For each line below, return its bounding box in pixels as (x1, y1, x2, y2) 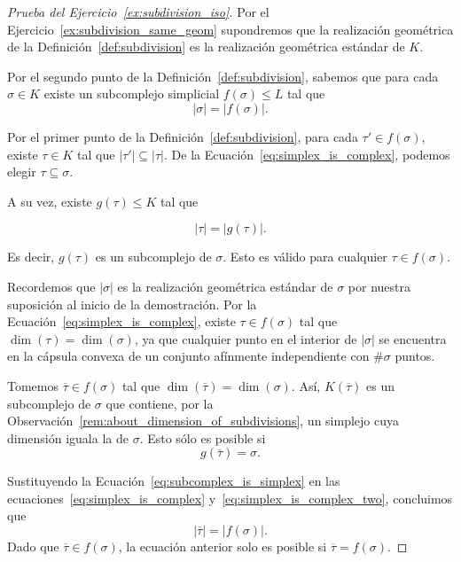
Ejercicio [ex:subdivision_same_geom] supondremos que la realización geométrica (7, 20, 454, 38)
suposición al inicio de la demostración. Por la (7, 294, 257, 313)
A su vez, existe (7, 191, 92, 210)
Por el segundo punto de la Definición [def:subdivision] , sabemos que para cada (7, 66, 439, 85)
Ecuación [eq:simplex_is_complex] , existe (7, 312, 236, 331)
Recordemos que (7, 277, 96, 295)
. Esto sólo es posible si (139, 428, 266, 447)
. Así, (291, 376, 321, 394)
